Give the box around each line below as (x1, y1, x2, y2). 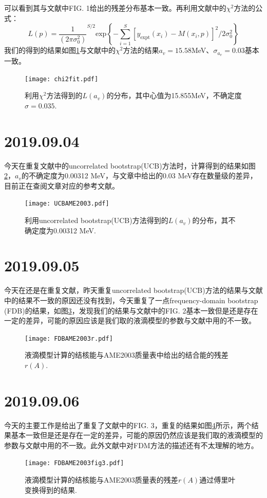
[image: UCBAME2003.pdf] (25, 200, 109, 208)
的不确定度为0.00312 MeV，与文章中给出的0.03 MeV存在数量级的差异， (21, 170, 257, 181)
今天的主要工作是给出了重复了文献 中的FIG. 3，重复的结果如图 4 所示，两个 (4, 419, 252, 430)
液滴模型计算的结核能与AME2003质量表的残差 (25, 474, 178, 485)
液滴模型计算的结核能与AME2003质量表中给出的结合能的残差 (25, 349, 228, 360)
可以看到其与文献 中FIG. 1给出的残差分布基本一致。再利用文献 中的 (4, 3, 226, 13)
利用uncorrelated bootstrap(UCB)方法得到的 (25, 215, 168, 226)
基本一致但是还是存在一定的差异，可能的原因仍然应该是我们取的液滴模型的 (11, 430, 263, 440)
